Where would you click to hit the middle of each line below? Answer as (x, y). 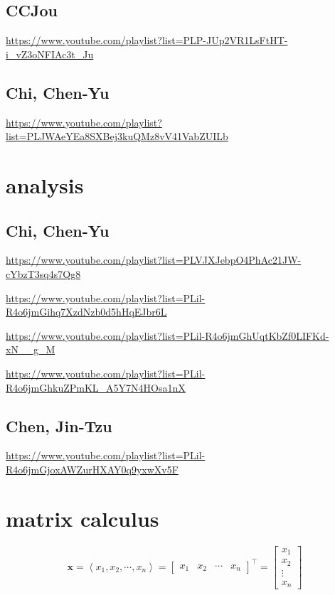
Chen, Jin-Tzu (59, 425)
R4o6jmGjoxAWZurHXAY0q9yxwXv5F (92, 469)
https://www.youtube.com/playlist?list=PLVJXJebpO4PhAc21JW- (154, 260)
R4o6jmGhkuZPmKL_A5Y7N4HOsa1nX (96, 387)
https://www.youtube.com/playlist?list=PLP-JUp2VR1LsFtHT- (147, 40)
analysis (45, 184)
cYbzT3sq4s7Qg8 (43, 273)
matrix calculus (83, 518)
